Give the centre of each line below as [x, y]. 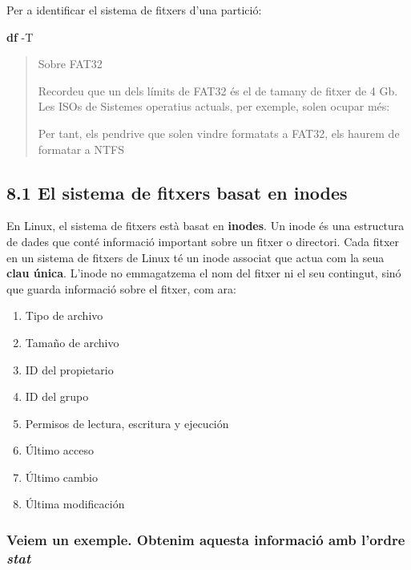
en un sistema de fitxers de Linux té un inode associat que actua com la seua [195, 257]
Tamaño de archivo [72, 342]
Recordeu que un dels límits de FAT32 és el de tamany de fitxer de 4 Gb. [218, 90]
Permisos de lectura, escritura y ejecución [127, 423]
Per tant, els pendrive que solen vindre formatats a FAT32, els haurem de [219, 133]
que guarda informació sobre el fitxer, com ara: [121, 288]
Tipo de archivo [64, 315]
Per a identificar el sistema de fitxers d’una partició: [134, 10]
